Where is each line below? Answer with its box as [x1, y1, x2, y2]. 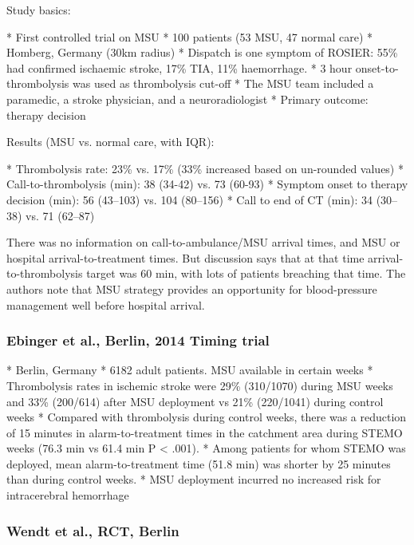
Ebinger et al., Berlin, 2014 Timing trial [6, 330, 270, 350]
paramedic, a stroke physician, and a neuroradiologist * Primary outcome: [6, 90, 369, 107]
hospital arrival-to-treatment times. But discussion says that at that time [6, 249, 365, 266]
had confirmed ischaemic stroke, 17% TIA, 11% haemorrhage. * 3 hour [6, 59, 353, 76]
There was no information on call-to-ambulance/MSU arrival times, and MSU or [6, 234, 400, 251]
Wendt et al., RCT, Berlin [6, 520, 179, 540]
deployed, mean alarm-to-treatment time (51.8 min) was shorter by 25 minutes [6, 455, 391, 472]
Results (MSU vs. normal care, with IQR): [6, 133, 215, 150]
